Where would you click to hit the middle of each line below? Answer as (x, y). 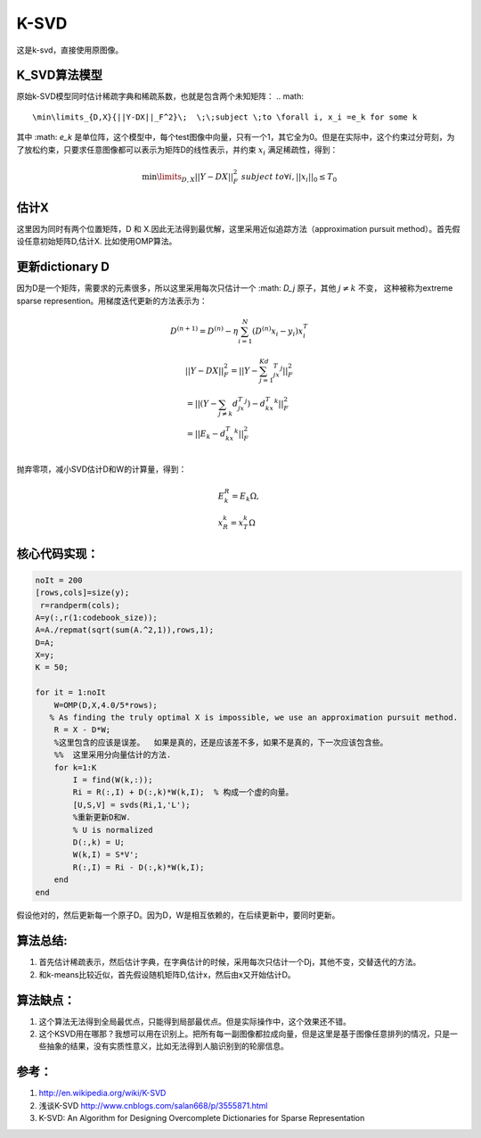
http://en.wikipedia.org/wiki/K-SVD (102, 1093)
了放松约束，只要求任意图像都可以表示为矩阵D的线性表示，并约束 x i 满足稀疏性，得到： (177, 150)
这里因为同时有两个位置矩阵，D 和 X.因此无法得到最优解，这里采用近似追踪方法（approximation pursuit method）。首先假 (238, 228)
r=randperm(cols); (80, 605)
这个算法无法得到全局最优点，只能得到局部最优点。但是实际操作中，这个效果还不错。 (195, 1021)
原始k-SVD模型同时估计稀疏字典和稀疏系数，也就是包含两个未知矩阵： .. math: (160, 96)
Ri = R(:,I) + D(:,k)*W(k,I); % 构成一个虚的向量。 (183, 792)
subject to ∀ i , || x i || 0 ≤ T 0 (289, 177)
